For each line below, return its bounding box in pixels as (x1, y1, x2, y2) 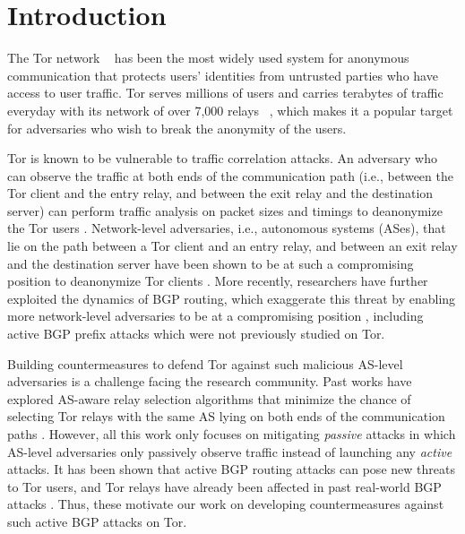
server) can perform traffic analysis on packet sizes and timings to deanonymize (7, 201, 443, 220)
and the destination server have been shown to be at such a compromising (7, 254, 414, 272)
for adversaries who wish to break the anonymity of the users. (7, 118, 347, 137)
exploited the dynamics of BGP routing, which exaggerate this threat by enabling (7, 289, 456, 307)
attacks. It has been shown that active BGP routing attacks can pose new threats (7, 460, 455, 478)
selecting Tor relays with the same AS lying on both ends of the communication (7, 407, 445, 426)
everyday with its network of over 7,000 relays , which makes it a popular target (7, 100, 453, 119)
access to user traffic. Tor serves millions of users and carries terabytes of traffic (7, 83, 443, 102)
